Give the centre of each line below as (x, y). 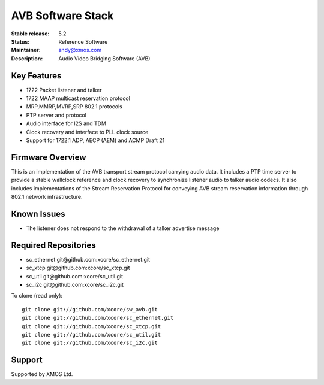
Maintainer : (26, 50)
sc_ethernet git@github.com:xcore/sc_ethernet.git (88, 259)
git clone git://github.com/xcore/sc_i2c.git (90, 343)
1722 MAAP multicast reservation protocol (78, 98)
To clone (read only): (37, 296)
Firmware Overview (49, 157)
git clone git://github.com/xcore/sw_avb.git (90, 309)
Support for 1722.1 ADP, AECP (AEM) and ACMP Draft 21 (95, 140)
